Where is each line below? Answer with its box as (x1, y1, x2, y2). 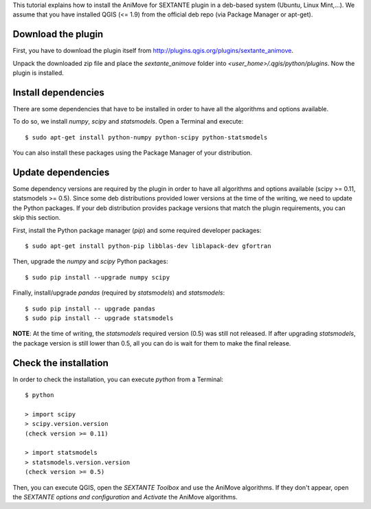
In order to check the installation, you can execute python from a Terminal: (12, 375, 223, 383)
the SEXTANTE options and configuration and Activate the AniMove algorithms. (12, 493, 238, 501)
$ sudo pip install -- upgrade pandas (25, 304, 156, 313)
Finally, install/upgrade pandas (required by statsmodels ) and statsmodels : (12, 289, 225, 297)
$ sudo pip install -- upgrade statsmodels (25, 314, 174, 322)
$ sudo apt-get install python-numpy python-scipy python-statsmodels (25, 133, 268, 141)
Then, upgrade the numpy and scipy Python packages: (12, 258, 168, 266)
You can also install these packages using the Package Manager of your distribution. (12, 148, 252, 157)
